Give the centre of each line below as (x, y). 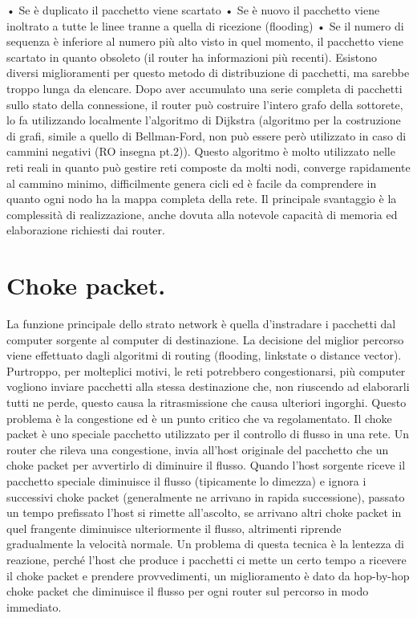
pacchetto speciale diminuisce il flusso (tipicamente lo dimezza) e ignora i (186, 480)
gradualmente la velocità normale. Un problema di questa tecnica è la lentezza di (205, 544)
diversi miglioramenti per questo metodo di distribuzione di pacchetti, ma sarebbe (208, 73)
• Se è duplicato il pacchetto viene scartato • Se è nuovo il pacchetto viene (193, 10)
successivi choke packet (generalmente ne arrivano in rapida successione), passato (206, 496)
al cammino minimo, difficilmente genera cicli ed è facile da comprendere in (192, 183)
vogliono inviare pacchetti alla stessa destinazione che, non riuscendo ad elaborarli (208, 386)
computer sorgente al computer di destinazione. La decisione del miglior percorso (205, 339)
